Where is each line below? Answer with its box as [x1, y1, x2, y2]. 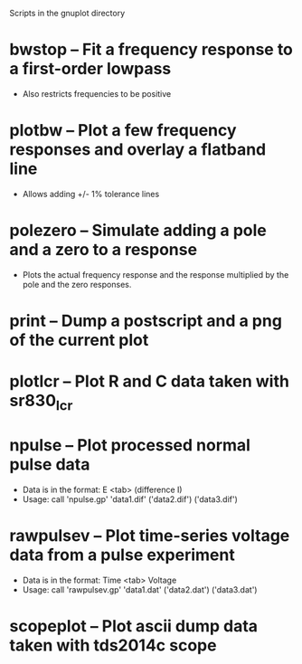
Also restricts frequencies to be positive [22, 88, 172, 99]
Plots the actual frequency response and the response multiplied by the [22, 269, 289, 280]
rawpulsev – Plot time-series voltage [9, 525, 290, 545]
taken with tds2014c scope [9, 635, 217, 655]
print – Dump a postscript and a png [9, 311, 283, 331]
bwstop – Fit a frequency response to [9, 40, 294, 60]
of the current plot [9, 330, 149, 350]
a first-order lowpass [9, 59, 172, 80]
